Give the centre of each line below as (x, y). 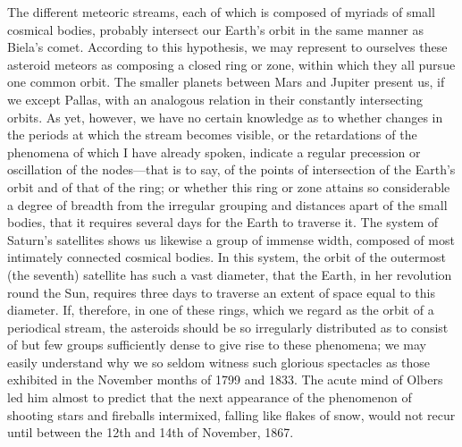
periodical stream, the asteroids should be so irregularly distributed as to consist (228, 327)
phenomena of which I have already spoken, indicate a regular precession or (214, 152)
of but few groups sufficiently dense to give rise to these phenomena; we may (217, 345)
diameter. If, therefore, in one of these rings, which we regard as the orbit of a (221, 310)
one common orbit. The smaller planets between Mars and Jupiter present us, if (226, 82)
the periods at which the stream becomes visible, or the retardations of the (212, 135)
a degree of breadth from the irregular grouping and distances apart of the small (227, 204)
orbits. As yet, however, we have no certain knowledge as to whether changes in (225, 117)
